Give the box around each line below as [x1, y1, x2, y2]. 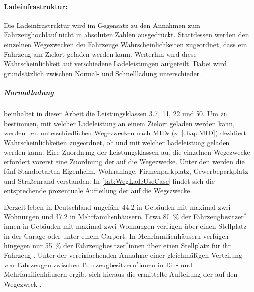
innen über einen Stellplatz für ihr [128, 240, 231, 250]
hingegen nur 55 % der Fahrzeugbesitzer [4, 240, 126, 250]
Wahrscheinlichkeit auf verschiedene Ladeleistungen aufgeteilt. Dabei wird [4, 58, 227, 69]
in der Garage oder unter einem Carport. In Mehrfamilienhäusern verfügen [4, 231, 229, 241]
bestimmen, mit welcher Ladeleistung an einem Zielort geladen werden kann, [4, 118, 235, 128]
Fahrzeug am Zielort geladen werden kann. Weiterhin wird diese [4, 49, 197, 59]
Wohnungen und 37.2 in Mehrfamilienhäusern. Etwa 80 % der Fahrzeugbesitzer [4, 211, 244, 221]
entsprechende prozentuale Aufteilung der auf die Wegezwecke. [4, 185, 192, 195]
